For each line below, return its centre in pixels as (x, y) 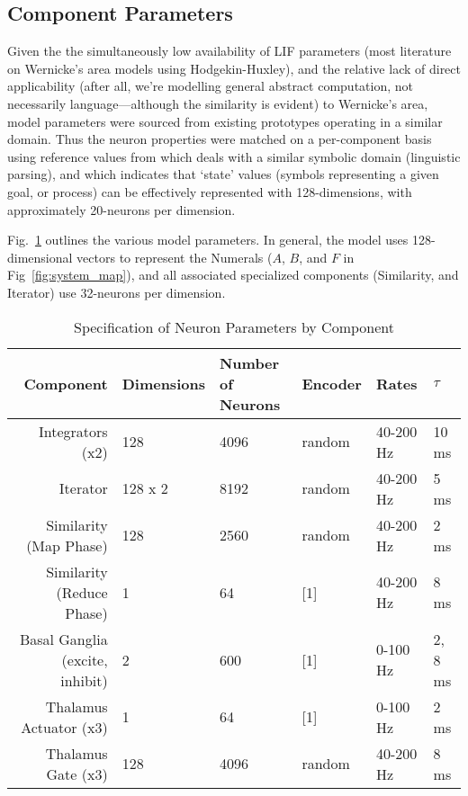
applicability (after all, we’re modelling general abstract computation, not (210, 86)
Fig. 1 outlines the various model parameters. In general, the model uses (208, 240)
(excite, (85, 659)
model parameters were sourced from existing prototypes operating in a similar (225, 121)
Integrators (73, 431)
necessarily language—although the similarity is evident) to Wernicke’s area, (218, 103)
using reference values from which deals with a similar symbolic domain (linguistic (234, 156)
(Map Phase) (67, 545)
